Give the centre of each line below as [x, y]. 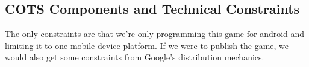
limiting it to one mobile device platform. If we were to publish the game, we [147, 45]
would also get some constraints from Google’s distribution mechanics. [135, 57]
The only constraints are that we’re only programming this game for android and [155, 34]
